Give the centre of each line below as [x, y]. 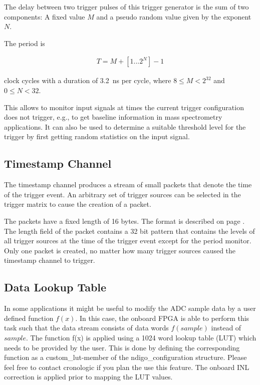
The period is [25, 43]
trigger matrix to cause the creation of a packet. [78, 204]
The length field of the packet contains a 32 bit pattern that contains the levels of [129, 231]
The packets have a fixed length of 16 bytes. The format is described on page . [124, 221]
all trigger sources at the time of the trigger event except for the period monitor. [128, 241]
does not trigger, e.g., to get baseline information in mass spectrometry [113, 117]
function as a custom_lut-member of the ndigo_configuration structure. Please [125, 357]
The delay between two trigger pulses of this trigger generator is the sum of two [126, 7]
